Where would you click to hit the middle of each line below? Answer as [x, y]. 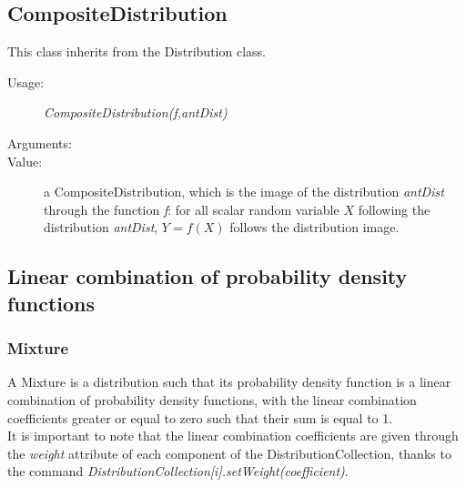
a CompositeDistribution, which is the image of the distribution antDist [244, 192]
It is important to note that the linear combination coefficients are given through [233, 436]
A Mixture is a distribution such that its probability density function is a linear [229, 382]
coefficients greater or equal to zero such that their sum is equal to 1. [200, 417]
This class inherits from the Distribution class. [137, 51]
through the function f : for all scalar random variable [192, 209]
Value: [25, 161]
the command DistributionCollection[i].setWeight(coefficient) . [178, 471]
